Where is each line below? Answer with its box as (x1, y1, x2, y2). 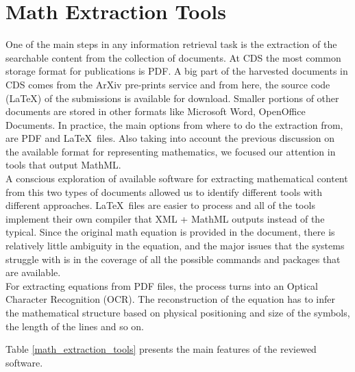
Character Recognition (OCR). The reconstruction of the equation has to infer (5, 292, 336, 306)
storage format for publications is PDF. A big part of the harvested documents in (5, 64, 348, 78)
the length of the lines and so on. (5, 319, 144, 333)
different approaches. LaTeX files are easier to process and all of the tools (5, 198, 315, 212)
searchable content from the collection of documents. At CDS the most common (5, 50, 341, 64)
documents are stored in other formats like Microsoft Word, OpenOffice (5, 104, 306, 119)
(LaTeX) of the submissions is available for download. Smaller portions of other (5, 90, 339, 105)
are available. (5, 265, 61, 280)
